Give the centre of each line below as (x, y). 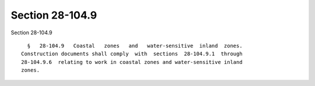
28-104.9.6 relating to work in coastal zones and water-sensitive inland (132, 62)
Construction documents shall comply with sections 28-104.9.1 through (132, 54)
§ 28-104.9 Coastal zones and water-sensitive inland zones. (135, 46)
